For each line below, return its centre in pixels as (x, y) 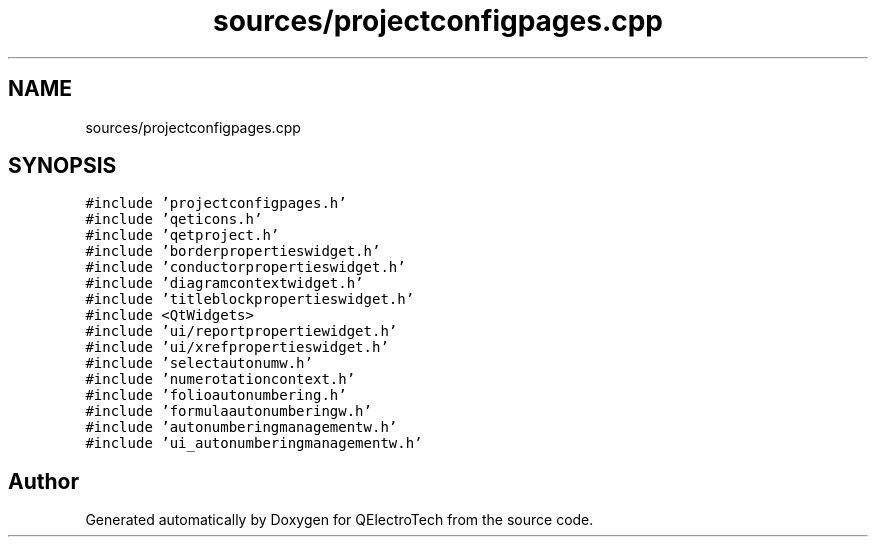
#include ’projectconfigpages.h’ (216, 203)
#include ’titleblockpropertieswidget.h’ (250, 299)
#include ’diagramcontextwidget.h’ (224, 283)
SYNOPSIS (62, 166)
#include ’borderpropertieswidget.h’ (233, 251)
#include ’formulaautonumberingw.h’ (228, 411)
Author (43, 481)
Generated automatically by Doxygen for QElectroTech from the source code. (339, 520)
